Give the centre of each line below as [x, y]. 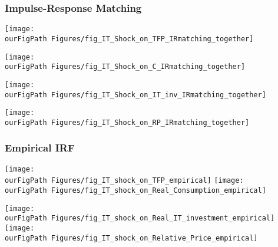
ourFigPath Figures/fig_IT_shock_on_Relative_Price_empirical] [131, 238]
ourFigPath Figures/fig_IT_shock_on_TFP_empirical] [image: [124, 181]
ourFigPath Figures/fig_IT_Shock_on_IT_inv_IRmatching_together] [135, 95]
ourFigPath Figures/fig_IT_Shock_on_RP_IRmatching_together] [127, 122]
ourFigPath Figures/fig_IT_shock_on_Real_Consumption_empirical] [135, 190]
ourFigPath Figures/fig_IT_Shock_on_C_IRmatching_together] [125, 67]
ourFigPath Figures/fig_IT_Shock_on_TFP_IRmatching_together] [129, 39]
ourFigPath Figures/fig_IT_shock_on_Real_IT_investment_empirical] [140, 218]
